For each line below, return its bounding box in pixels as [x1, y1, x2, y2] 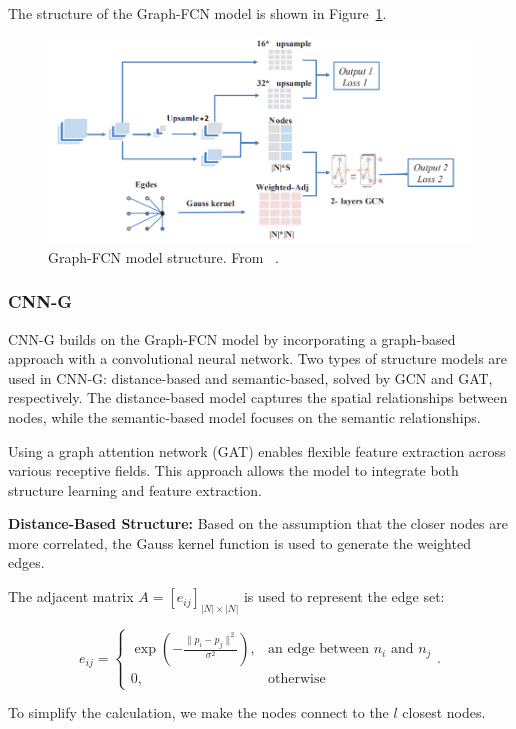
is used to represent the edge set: [243, 586, 445, 607]
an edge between [267, 642, 370, 657]
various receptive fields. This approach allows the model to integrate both [8, 460, 459, 481]
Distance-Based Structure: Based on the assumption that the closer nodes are [8, 513, 508, 534]
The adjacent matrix [8, 586, 134, 607]
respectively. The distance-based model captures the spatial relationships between [8, 387, 508, 408]
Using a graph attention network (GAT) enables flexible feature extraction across [8, 440, 506, 461]
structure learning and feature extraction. [8, 479, 262, 500]
